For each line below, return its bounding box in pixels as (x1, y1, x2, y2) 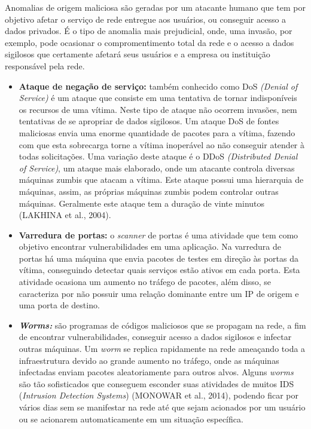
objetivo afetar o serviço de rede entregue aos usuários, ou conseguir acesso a (5, 13, 286, 25)
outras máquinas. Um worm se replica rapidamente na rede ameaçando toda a (19, 342, 306, 355)
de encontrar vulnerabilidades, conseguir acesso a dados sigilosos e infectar (19, 330, 292, 343)
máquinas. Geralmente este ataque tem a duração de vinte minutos (19, 197, 265, 209)
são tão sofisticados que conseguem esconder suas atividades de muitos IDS (19, 377, 294, 390)
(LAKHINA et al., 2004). (19, 209, 111, 221)
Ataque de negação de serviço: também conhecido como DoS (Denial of (19, 79, 298, 92)
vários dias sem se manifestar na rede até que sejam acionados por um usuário (19, 401, 306, 413)
